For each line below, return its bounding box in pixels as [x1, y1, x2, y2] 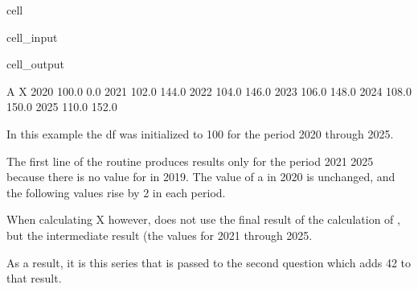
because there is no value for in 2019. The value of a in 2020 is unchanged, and [6, 168, 395, 185]
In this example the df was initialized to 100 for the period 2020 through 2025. [6, 125, 394, 142]
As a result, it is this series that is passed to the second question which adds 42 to [6, 254, 411, 270]
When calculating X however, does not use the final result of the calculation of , [6, 211, 400, 228]
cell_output [6, 56, 64, 72]
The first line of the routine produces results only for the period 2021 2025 [6, 152, 374, 169]
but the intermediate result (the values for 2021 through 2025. [6, 226, 313, 243]
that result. [6, 270, 62, 287]
